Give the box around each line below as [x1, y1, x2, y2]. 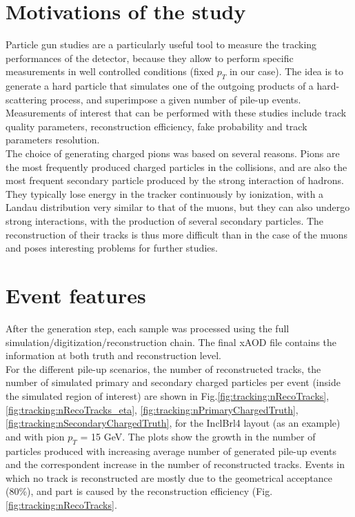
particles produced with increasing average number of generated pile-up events [6, 443, 336, 458]
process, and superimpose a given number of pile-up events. [50, 92, 301, 106]
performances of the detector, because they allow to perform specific [6, 50, 294, 65]
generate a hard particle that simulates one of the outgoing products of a [6, 79, 314, 93]
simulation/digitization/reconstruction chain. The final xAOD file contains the [6, 334, 337, 349]
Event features [6, 281, 146, 310]
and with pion [6, 429, 65, 443]
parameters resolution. [6, 132, 100, 147]
